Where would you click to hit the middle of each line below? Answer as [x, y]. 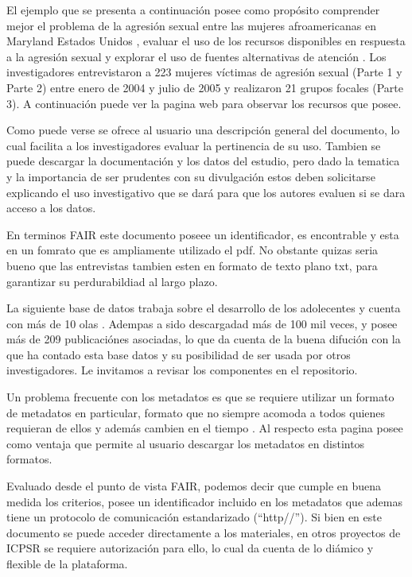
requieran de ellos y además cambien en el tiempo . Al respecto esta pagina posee [205, 428]
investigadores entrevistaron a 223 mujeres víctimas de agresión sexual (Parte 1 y [204, 72]
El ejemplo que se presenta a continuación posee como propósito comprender [193, 10]
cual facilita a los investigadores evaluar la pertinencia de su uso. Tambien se [194, 145]
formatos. [29, 459]
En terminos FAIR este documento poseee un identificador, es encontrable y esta [203, 234]
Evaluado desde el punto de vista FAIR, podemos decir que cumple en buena [194, 486]
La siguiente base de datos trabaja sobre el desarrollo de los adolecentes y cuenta [204, 308]
